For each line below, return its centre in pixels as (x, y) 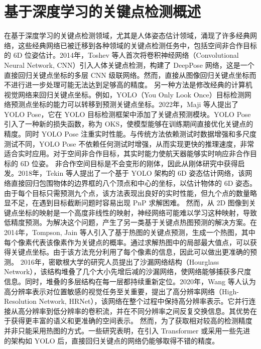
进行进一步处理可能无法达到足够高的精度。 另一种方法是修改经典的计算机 (132, 85)
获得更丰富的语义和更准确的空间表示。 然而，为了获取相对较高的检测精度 (132, 321)
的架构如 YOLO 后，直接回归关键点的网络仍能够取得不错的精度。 (112, 340)
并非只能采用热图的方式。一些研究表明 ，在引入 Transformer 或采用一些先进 (127, 330)
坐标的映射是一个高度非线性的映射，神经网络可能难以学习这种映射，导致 (137, 212)
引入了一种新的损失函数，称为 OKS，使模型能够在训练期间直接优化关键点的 (129, 124)
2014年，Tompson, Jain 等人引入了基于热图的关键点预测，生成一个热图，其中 (130, 232)
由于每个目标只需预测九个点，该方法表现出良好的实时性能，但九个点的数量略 (130, 193)
